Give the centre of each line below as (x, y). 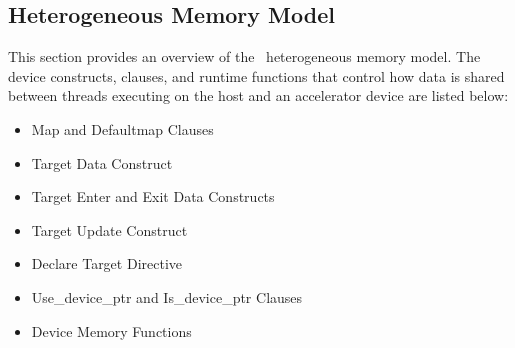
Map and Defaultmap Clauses (122, 128)
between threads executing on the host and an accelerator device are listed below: (258, 95)
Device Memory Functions (111, 330)
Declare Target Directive (107, 263)
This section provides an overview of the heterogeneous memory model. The (244, 56)
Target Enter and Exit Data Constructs (153, 196)
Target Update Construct (109, 229)
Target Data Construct (102, 162)
